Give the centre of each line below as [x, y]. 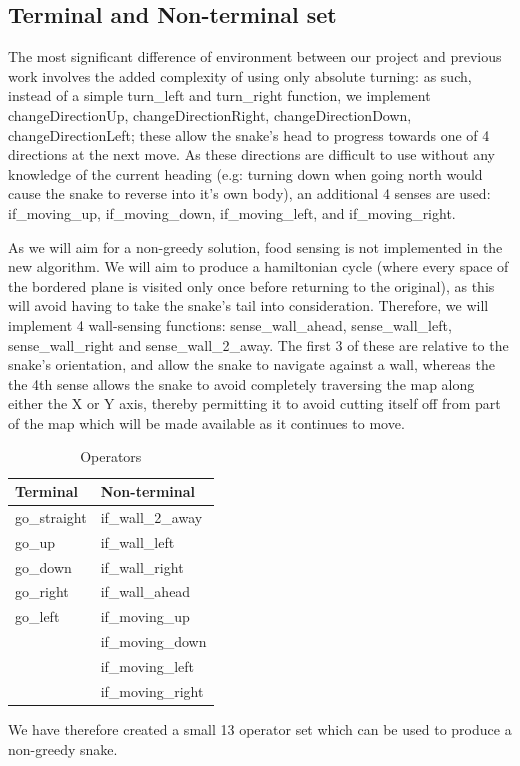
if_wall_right [142, 566]
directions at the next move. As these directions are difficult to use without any [251, 154]
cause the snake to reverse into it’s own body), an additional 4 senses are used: [249, 193]
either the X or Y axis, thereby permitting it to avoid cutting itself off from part [254, 403]
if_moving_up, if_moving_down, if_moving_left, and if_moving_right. [232, 212]
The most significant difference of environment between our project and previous [255, 56]
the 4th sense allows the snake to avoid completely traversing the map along [241, 383]
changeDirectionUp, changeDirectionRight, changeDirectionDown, [210, 114]
